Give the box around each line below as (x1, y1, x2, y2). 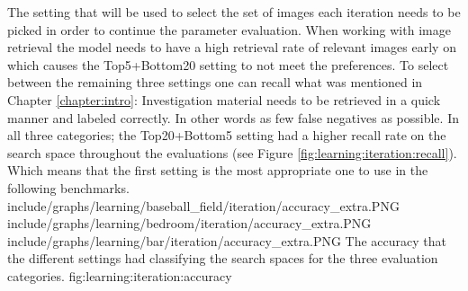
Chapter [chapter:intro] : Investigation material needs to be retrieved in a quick (7, 90, 441, 109)
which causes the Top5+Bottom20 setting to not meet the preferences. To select (7, 55, 449, 74)
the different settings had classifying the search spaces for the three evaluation (7, 249, 438, 268)
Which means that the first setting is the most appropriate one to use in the (7, 161, 428, 180)
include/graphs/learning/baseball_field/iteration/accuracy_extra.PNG (7, 196, 400, 215)
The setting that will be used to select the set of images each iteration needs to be (7, 3, 461, 21)
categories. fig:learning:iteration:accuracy (7, 266, 232, 285)
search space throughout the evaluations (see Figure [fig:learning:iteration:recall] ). (7, 143, 457, 162)
